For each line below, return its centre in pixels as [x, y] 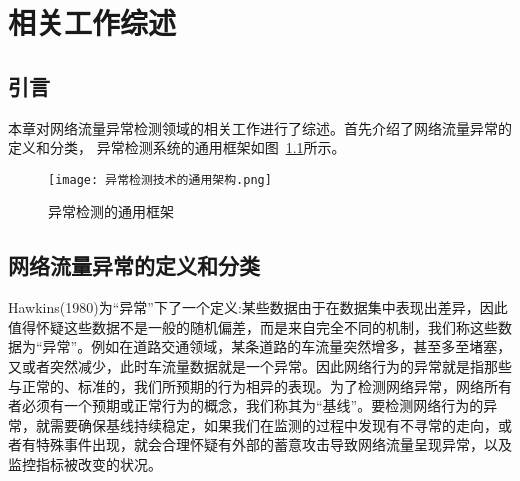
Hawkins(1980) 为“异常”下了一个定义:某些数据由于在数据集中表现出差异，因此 [258, 307]
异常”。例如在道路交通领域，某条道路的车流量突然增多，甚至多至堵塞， [277, 346]
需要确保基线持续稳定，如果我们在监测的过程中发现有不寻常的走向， [273, 424]
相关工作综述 [92, 22]
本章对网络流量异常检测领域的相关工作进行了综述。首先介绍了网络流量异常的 [260, 127]
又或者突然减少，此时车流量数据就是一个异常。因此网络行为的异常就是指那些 [260, 366]
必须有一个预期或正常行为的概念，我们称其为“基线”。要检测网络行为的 [252, 405]
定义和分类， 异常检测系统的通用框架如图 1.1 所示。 [177, 147]
